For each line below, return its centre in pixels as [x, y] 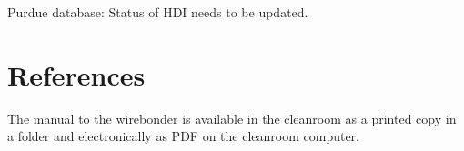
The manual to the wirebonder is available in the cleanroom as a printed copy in [232, 118]
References [76, 74]
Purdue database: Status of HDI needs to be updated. [158, 12]
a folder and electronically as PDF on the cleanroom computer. [183, 136]
